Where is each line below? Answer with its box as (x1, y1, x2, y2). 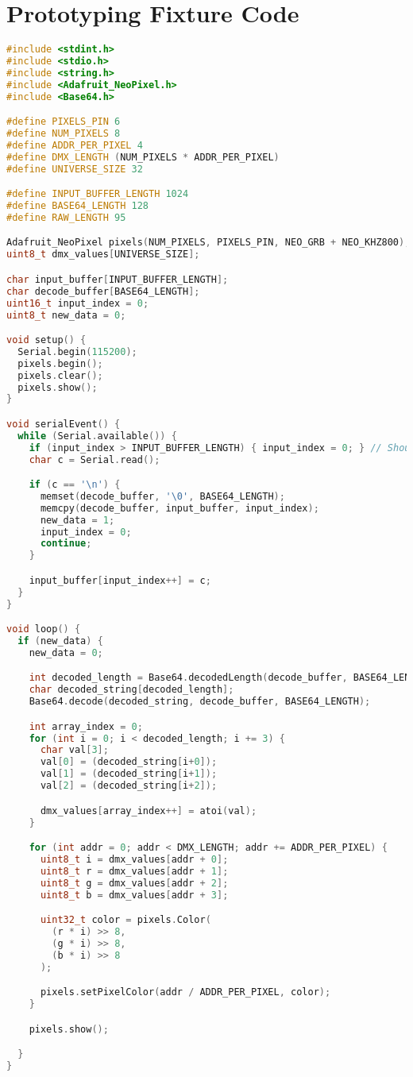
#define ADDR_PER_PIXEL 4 (6, 139, 143, 151)
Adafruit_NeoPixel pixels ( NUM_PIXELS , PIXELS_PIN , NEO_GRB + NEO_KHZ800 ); (6, 237, 411, 249)
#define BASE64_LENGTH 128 (6, 200, 149, 212)
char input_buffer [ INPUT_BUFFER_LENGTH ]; (6, 273, 229, 285)
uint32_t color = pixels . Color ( (40, 914, 211, 926)
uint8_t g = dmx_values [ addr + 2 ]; (40, 877, 229, 889)
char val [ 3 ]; (40, 744, 109, 756)
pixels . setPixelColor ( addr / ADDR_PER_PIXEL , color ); (40, 986, 331, 998)
